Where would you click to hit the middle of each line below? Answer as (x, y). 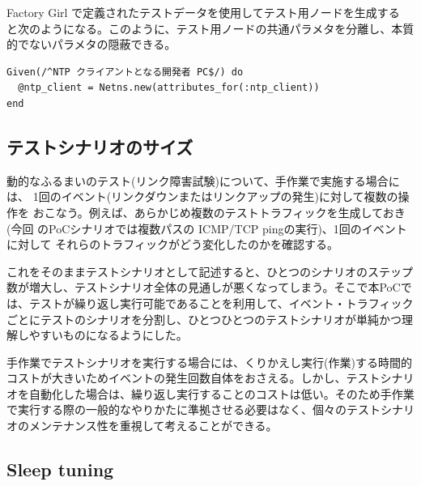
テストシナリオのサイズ (100, 146)
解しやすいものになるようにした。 (97, 335)
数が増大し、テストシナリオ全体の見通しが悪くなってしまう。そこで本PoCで (209, 287)
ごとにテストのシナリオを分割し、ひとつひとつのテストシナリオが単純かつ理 (210, 319)
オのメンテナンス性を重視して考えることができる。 (142, 426)
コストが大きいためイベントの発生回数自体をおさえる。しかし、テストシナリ (210, 378)
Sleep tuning (60, 469)
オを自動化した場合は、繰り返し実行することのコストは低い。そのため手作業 (210, 393)
